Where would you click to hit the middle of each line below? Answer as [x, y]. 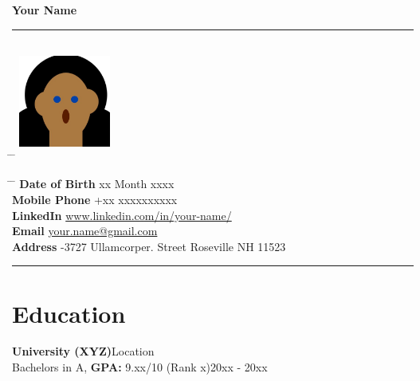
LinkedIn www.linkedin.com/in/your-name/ [122, 215]
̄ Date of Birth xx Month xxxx [93, 184]
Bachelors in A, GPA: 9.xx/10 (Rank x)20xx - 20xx [140, 367]
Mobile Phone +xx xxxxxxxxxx [95, 199]
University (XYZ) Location [83, 351]
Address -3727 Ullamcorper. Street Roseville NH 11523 [149, 246]
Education [69, 313]
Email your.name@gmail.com [85, 231]
